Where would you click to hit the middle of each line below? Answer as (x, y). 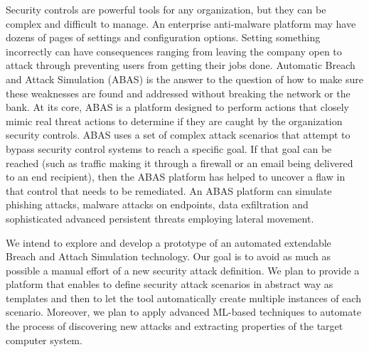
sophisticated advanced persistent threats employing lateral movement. (160, 218)
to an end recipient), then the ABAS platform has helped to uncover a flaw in (176, 177)
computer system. (44, 340)
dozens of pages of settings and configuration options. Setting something (163, 37)
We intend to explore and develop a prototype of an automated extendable (169, 242)
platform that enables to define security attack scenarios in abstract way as (170, 284)
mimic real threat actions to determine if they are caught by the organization (174, 121)
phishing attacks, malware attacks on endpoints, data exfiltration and (157, 204)
